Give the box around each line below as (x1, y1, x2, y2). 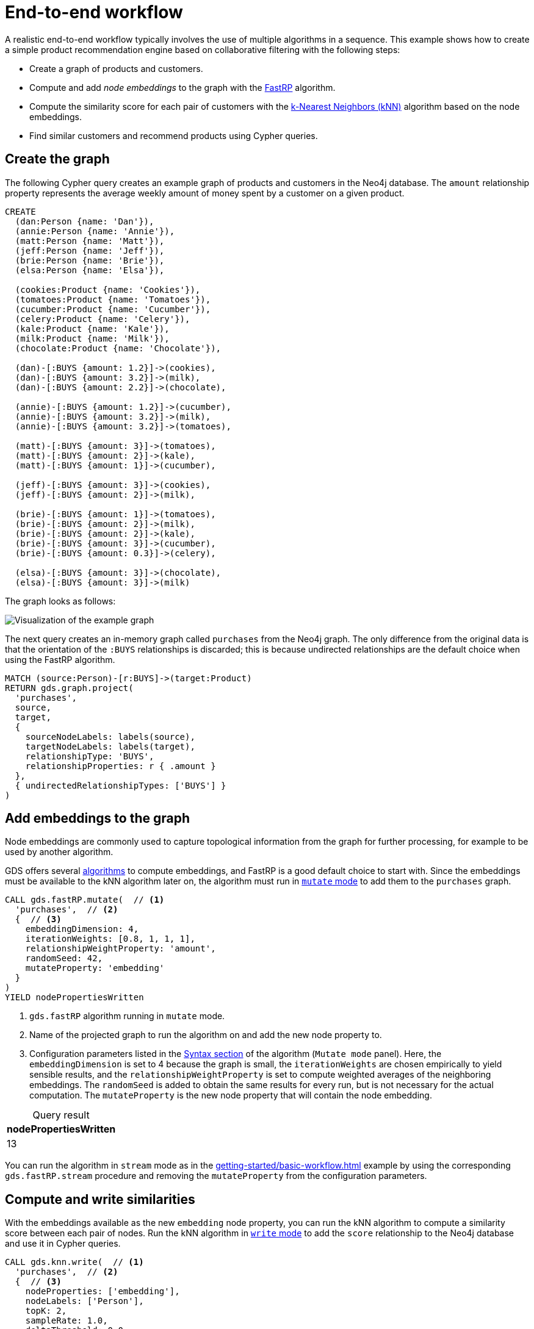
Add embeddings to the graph (5, 811, 190, 826)
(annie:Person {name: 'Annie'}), (15, 226, 175, 236)
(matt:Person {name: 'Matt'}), (15, 235, 165, 246)
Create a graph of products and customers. (29, 63, 203, 74)
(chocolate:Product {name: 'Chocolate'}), (15, 343, 222, 353)
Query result (32, 1109, 90, 1122)
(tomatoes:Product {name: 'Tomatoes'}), (15, 294, 211, 304)
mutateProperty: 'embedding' (25, 963, 165, 973)
